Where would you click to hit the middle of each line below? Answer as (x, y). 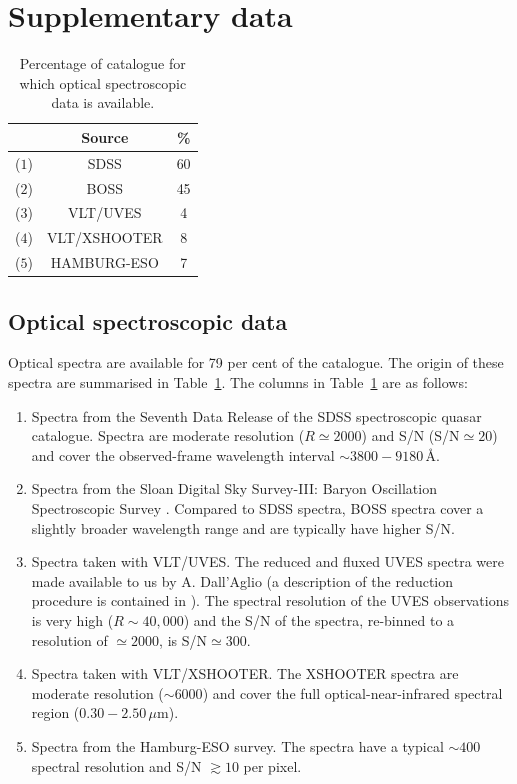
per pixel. (272, 765)
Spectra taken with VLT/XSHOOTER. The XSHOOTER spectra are (245, 673)
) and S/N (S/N (410, 435)
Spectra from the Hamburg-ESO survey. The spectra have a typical (237, 745)
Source (105, 136)
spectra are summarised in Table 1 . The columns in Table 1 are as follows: (238, 382)
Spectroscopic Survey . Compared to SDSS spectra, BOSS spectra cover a (257, 507)
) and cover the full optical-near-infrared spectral (352, 692)
